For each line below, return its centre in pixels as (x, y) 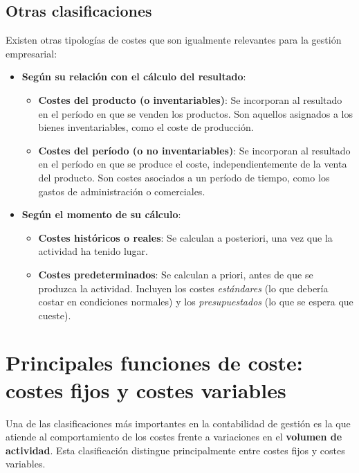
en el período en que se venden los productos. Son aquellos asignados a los (196, 113)
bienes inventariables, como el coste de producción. (146, 127)
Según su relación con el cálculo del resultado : (134, 77)
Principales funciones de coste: (154, 363)
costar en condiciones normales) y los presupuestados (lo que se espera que (196, 302)
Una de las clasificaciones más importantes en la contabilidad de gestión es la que (178, 423)
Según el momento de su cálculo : (101, 214)
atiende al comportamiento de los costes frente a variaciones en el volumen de (174, 437)
